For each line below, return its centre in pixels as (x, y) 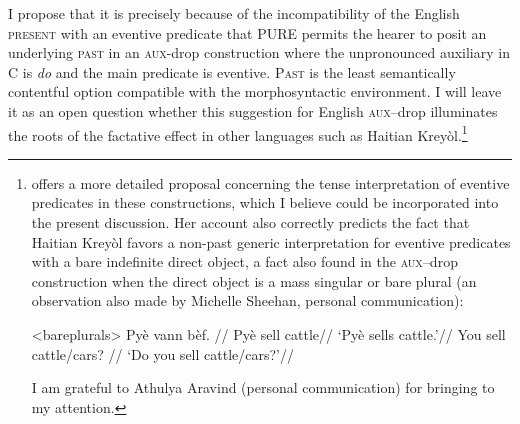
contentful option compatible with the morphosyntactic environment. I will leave (255, 91)
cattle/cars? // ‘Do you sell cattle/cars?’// (162, 353)
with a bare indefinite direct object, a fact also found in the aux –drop (244, 261)
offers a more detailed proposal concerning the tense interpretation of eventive (270, 182)
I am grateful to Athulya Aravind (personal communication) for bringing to (263, 387)
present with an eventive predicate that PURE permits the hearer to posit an (247, 32)
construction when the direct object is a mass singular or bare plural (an (254, 280)
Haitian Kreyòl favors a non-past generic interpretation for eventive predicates (271, 241)
